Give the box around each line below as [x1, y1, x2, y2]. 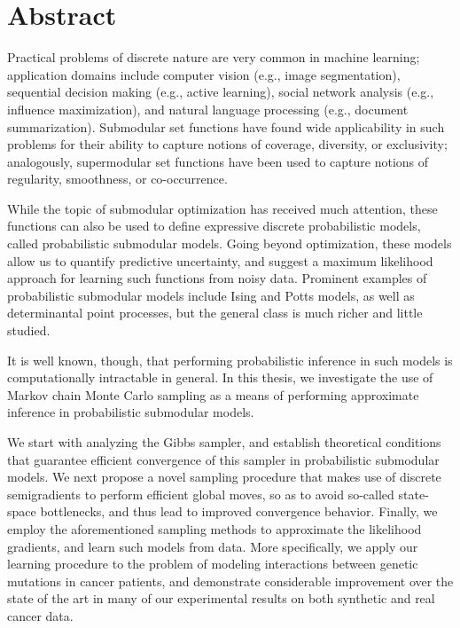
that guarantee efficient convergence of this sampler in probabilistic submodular [7, 450, 440, 468]
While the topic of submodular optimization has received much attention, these [7, 199, 438, 217]
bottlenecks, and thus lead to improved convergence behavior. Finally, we [40, 502, 438, 521]
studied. [7, 321, 51, 340]
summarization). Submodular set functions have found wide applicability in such [7, 117, 445, 136]
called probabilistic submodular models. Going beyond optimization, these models [7, 234, 452, 253]
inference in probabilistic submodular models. [7, 403, 254, 421]
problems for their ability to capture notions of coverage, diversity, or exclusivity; [7, 135, 448, 153]
